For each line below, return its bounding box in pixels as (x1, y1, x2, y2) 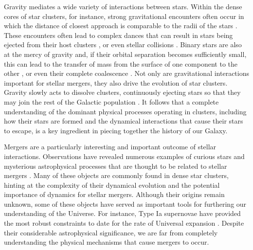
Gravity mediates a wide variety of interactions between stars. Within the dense (4, 1, 242, 11)
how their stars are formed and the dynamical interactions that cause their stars (4, 116, 243, 126)
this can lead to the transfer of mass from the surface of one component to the (4, 58, 238, 69)
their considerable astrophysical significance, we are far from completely (4, 227, 218, 237)
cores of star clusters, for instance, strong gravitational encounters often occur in (4, 11, 244, 21)
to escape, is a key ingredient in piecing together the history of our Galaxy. (4, 125, 228, 135)
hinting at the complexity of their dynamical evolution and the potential (4, 179, 220, 190)
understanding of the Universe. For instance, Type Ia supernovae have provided (4, 208, 241, 218)
